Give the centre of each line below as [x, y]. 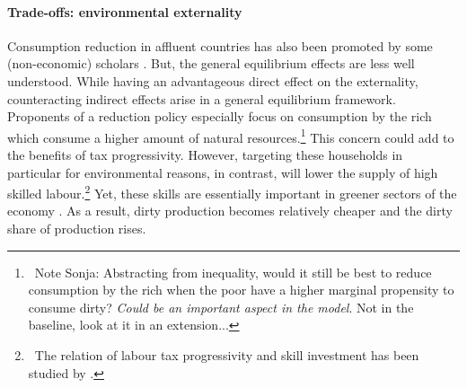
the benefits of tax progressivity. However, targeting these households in [205, 155]
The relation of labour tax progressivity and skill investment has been [227, 355]
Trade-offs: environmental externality [125, 11]
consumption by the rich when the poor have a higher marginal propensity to [241, 290]
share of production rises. [77, 229]
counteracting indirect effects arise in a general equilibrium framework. [202, 98]
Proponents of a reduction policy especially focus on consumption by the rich [220, 116]
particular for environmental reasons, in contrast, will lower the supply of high [223, 172]
